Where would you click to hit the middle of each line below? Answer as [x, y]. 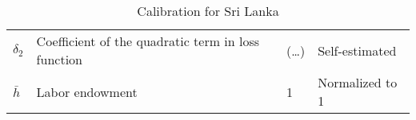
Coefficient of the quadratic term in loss [148, 41]
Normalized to [358, 82]
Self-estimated [357, 50]
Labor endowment [87, 91]
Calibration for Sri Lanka [208, 11]
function [59, 59]
